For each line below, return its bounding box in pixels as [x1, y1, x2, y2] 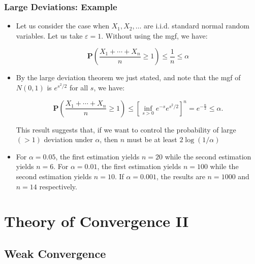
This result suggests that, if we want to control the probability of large [16, 124, 236, 135]
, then [100, 134, 118, 145]
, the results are [156, 171, 205, 181]
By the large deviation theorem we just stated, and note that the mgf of [16, 72, 241, 83]
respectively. [39, 181, 77, 191]
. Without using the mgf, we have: [101, 30, 208, 41]
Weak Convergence [4, 245, 106, 261]
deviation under [44, 134, 93, 145]
